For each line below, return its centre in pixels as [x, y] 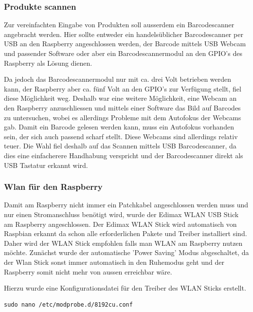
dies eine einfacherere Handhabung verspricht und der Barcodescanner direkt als [124, 155]
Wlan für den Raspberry [53, 187]
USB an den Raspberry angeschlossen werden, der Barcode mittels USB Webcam [125, 44]
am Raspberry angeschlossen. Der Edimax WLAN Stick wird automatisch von [120, 224]
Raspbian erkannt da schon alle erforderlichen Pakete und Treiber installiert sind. [126, 233]
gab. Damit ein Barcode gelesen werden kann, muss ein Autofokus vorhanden [119, 127]
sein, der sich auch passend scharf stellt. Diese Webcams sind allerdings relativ [121, 136]
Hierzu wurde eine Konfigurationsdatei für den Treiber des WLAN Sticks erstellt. [125, 288]
